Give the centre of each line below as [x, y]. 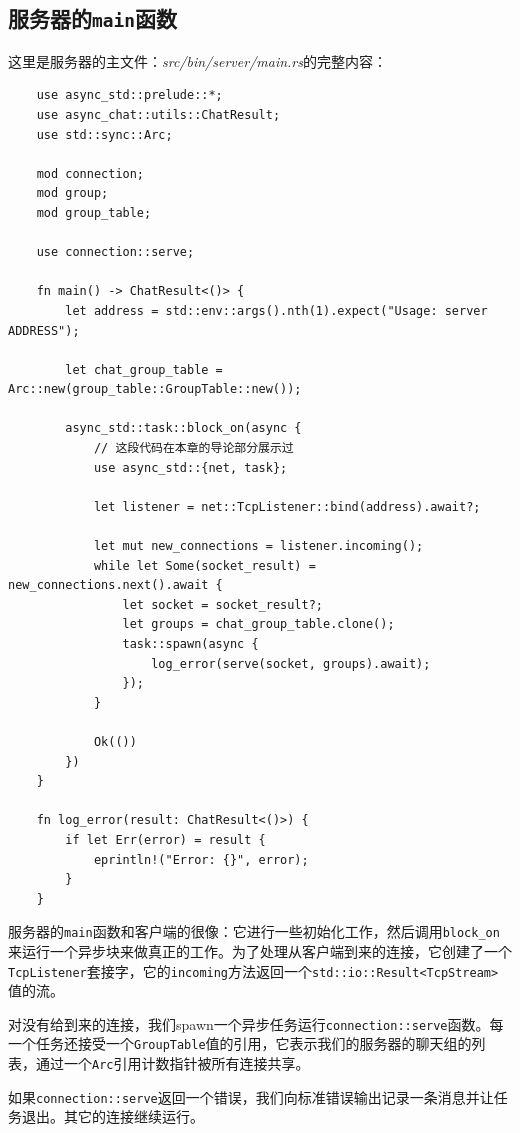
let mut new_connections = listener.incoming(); [258, 546]
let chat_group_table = [144, 369]
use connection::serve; [115, 252]
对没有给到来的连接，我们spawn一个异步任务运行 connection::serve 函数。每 [256, 1023]
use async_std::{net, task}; [190, 467]
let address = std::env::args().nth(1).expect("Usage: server [276, 310]
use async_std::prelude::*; [129, 95]
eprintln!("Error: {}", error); [201, 859]
